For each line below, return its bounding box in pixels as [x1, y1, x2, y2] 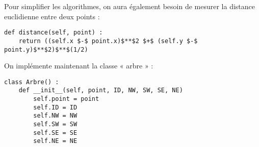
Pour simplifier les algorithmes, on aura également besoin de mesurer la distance [4, 1, 255, 11]
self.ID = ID [33, 103, 77, 111]
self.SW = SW [33, 121, 77, 128]
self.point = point [33, 95, 99, 103]
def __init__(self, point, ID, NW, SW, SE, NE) [18, 87, 183, 94]
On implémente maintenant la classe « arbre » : [4, 60, 153, 71]
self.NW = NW [33, 112, 77, 120]
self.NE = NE [33, 137, 77, 145]
